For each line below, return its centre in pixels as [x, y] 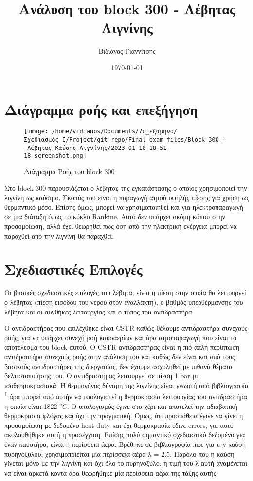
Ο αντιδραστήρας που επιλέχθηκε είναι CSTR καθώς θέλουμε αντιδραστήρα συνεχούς [126, 328]
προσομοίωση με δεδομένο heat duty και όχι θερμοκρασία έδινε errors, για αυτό [119, 425]
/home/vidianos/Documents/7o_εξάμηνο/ [114, 132]
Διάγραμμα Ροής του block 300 [69, 172]
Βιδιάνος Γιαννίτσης [127, 51]
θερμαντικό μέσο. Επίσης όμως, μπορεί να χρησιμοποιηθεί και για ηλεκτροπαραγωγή [124, 207]
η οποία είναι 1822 [31, 406]
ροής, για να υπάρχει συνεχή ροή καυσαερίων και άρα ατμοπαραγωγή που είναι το [121, 337]
